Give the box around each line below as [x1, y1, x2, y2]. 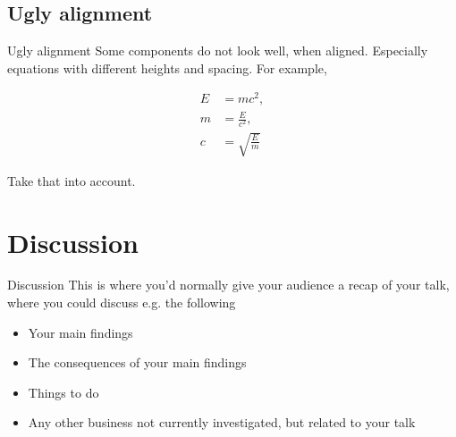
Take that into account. [7, 171, 136, 189]
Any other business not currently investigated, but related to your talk [28, 413, 416, 432]
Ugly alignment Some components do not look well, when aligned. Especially [7, 41, 428, 60]
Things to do [28, 382, 99, 401]
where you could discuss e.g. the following [7, 293, 236, 312]
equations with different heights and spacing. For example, [7, 58, 327, 77]
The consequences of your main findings [28, 353, 247, 372]
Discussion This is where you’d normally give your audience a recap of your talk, [7, 275, 450, 294]
